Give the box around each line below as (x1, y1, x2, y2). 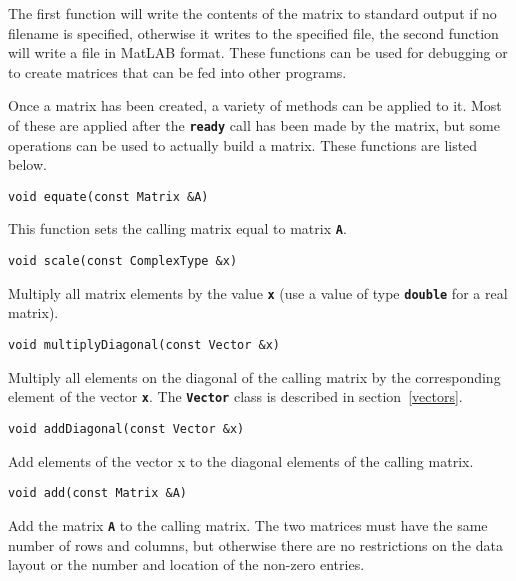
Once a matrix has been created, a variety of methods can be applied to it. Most (8, 95, 502, 116)
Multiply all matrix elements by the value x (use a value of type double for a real (8, 282, 508, 303)
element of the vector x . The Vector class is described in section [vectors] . (8, 386, 463, 407)
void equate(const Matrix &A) (8, 189, 209, 204)
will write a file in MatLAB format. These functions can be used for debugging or (8, 42, 508, 63)
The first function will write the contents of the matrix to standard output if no (8, 3, 497, 23)
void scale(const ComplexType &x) (8, 254, 238, 269)
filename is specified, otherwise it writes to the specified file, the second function (8, 22, 499, 43)
